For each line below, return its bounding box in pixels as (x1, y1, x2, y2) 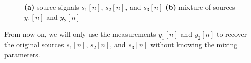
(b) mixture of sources (165, 2, 235, 12)
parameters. (4, 49, 40, 59)
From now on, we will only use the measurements (4, 29, 156, 39)
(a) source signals (24, 2, 79, 12)
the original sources (4, 39, 64, 50)
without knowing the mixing (150, 39, 238, 50)
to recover (216, 29, 247, 39)
